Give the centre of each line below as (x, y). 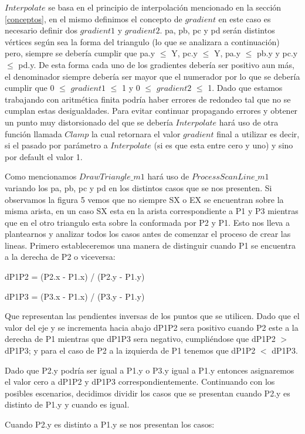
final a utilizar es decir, (258, 133)
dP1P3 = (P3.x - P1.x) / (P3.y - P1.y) (75, 296)
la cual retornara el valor (136, 133)
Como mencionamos (41, 176)
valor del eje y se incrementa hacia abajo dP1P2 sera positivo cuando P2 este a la (152, 327)
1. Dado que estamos (245, 88)
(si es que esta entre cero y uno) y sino (223, 145)
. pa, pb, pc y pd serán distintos (217, 30)
